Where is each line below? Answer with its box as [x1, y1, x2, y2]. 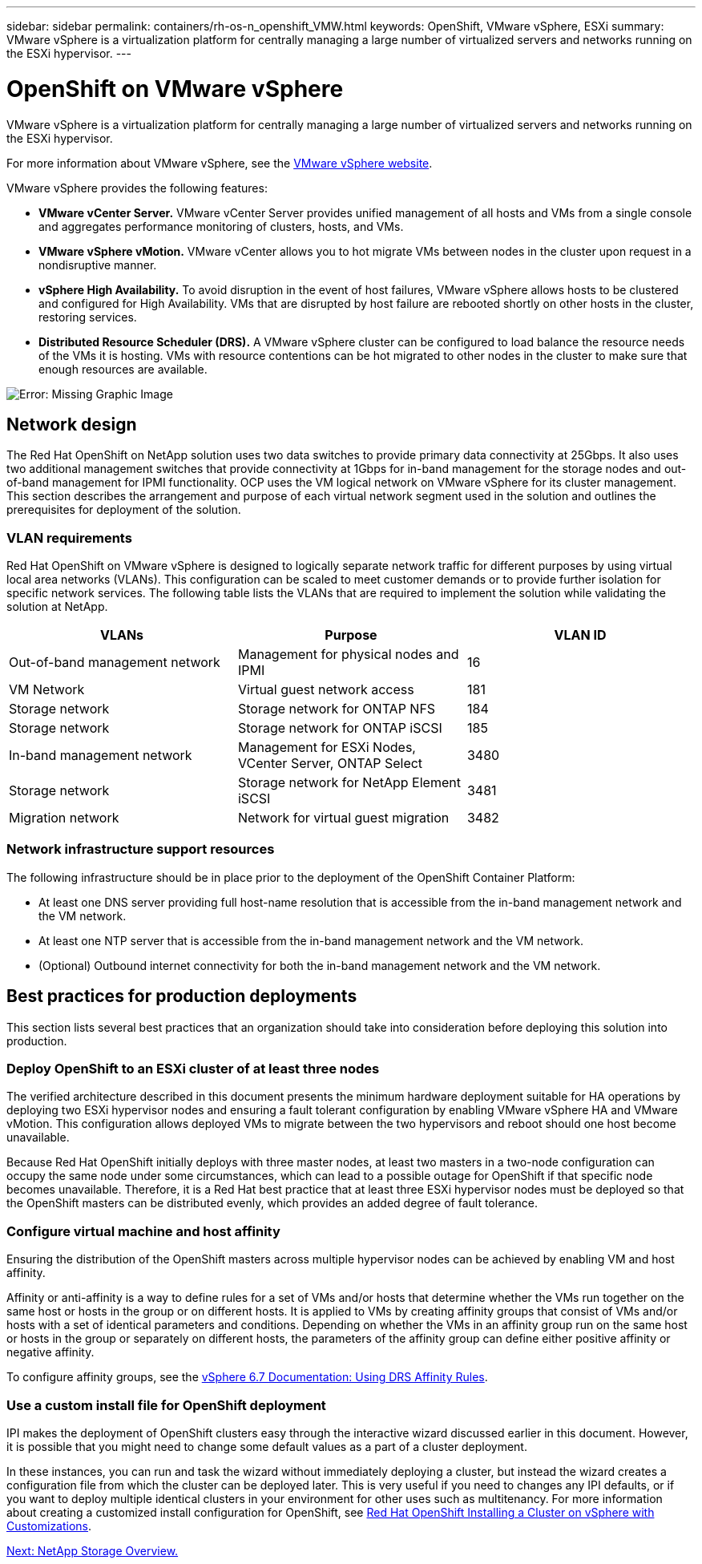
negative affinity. [6, 1345, 95, 1360]
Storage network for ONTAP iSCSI [237, 720, 442, 737]
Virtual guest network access [237, 681, 414, 698]
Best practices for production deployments [6, 986, 357, 1007]
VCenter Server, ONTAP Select [237, 755, 423, 772]
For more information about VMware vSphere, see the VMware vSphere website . [6, 156, 433, 170]
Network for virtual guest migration [237, 810, 450, 826]
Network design [6, 414, 137, 434]
